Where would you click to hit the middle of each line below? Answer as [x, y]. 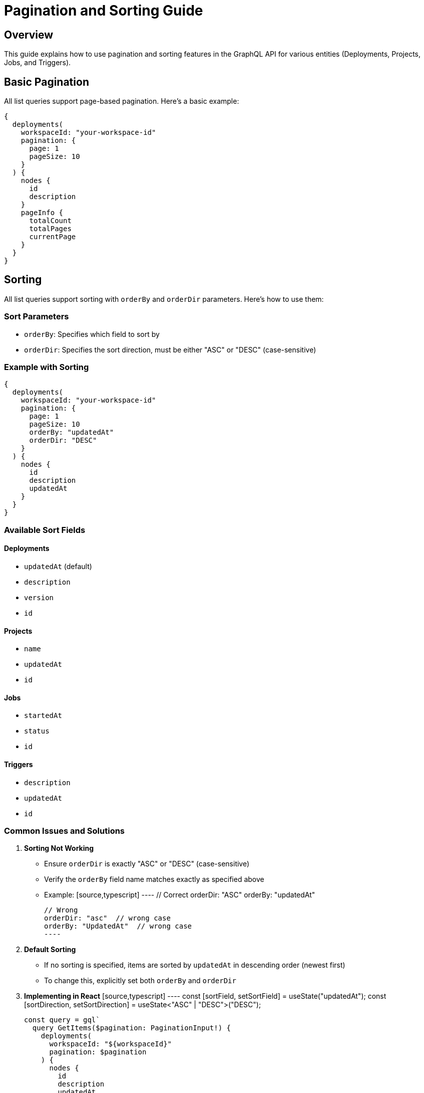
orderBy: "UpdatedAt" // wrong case [118, 926]
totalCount [50, 221]
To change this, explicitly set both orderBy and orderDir [140, 981]
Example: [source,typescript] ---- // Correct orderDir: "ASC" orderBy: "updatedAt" [180, 895]
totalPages [50, 229]
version [39, 597]
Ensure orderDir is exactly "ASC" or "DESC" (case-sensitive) [147, 864]
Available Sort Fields [45, 530]
